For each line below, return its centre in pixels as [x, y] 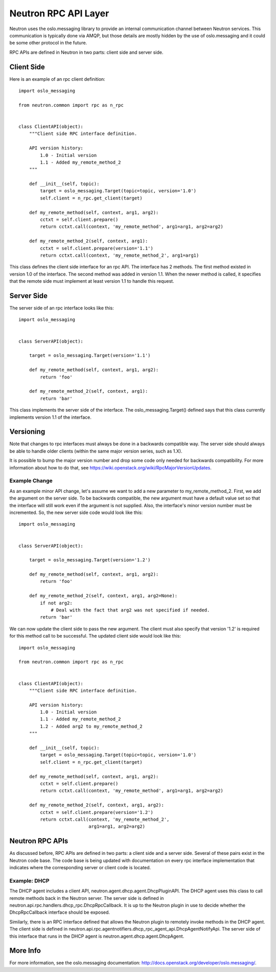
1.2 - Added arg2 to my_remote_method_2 [91, 726]
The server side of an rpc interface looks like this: [62, 308]
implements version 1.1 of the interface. [51, 417]
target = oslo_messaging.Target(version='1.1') [90, 356]
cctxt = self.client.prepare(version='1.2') [97, 812]
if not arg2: [56, 603]
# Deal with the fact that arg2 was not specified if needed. [130, 610]
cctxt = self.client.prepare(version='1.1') [97, 248]
